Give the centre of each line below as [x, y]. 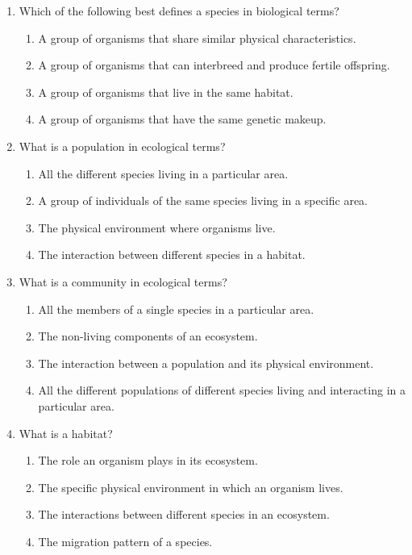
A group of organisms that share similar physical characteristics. [197, 38]
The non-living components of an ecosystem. [148, 336]
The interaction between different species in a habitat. [172, 255]
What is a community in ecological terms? [123, 281]
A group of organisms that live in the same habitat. [166, 92]
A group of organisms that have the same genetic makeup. [182, 119]
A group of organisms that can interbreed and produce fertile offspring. [214, 65]
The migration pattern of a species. [125, 541]
